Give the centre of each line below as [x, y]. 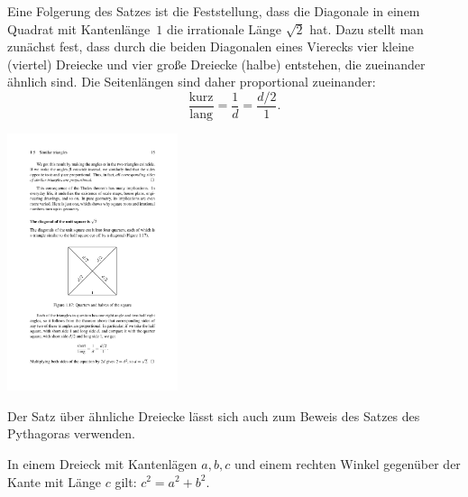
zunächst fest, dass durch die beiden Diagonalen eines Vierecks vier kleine [211, 46]
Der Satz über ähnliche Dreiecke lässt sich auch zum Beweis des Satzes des [214, 415]
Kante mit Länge [55, 481]
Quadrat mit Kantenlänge [79, 28]
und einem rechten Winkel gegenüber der [347, 463]
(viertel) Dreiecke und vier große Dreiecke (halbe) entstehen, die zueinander [216, 64]
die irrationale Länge [225, 28]
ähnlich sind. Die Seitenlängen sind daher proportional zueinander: [192, 82]
